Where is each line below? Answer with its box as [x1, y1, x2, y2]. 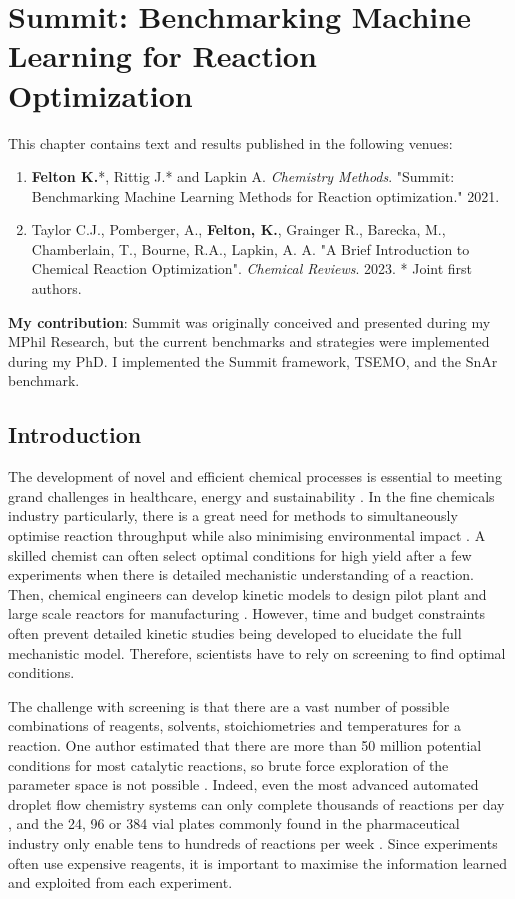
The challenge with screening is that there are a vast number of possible [8, 695, 450, 716]
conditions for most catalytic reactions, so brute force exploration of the [8, 754, 449, 775]
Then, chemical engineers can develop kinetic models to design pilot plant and [8, 583, 487, 604]
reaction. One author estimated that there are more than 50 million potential [8, 734, 482, 755]
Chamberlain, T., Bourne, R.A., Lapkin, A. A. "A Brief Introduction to [31, 238, 470, 259]
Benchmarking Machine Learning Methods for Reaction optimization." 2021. [31, 185, 500, 206]
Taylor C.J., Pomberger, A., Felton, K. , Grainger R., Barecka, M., [31, 219, 446, 240]
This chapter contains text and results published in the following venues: [8, 132, 453, 153]
